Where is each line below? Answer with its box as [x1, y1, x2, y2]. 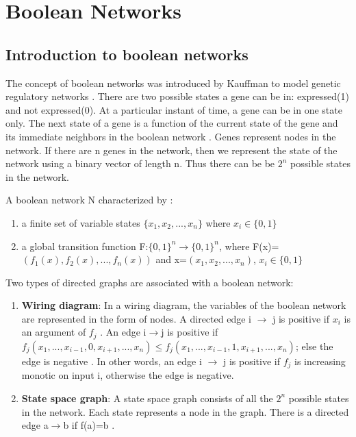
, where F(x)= [219, 238, 279, 253]
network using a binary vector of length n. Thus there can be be [5, 156, 275, 171]
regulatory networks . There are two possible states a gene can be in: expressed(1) [5, 89, 349, 103]
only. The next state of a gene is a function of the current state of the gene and [5, 116, 338, 130]
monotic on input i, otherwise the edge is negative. [21, 368, 234, 382]
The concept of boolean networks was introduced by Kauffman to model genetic [5, 75, 341, 90]
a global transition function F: [21, 238, 149, 253]
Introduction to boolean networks [5, 43, 249, 64]
